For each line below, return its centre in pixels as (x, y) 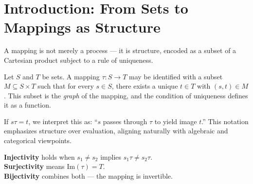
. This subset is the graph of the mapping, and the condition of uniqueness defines (126, 95)
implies (111, 156)
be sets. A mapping (71, 76)
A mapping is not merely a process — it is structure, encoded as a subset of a (120, 50)
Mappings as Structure (82, 27)
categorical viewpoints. (38, 140)
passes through (125, 121)
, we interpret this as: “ (63, 121)
